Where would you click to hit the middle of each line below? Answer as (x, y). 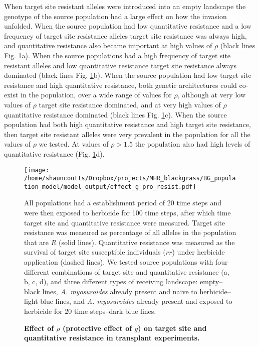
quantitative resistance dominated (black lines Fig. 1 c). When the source (115, 114)
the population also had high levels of (193, 144)
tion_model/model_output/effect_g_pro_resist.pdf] (110, 187)
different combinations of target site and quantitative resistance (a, (127, 271)
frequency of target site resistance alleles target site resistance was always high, (125, 35)
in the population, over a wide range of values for (96, 95)
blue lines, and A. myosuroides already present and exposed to (136, 301)
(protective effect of (97, 328)
